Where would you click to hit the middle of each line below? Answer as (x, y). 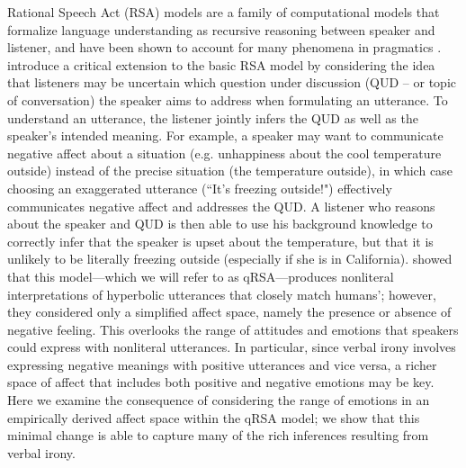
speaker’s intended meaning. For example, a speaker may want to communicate (225, 135)
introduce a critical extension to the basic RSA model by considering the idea (221, 64)
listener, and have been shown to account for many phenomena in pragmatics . (224, 47)
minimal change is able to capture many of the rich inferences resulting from (218, 435)
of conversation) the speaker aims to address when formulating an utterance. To (228, 99)
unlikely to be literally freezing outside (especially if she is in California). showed (230, 259)
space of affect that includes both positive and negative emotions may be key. (221, 382)
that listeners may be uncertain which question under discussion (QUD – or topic (232, 82)
